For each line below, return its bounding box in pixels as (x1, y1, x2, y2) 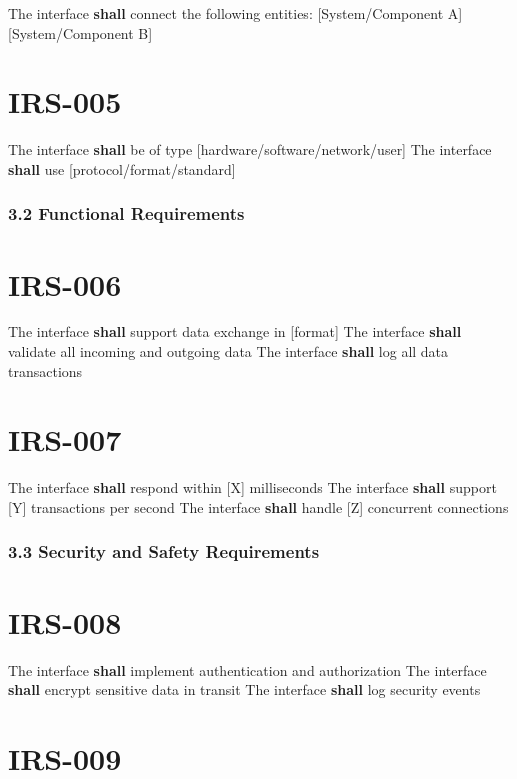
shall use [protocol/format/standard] (8, 158, 236, 179)
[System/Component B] (8, 22, 153, 43)
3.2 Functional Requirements (8, 201, 245, 226)
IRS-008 (8, 601, 122, 642)
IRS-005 (8, 81, 122, 122)
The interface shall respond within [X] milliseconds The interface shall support (8, 477, 497, 498)
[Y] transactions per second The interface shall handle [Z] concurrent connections (8, 496, 509, 517)
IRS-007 (8, 419, 122, 460)
